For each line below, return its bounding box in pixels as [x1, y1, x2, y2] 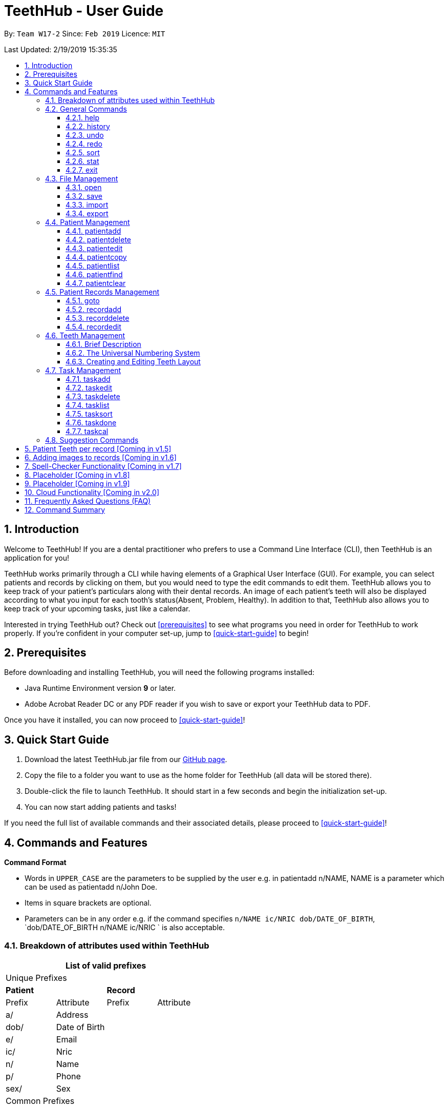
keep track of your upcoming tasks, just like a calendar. [4, 604, 190, 613]
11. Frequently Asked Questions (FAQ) [25, 496, 151, 505]
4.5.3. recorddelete [66, 313, 130, 322]
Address [56, 1009, 89, 1020]
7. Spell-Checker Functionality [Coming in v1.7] [25, 461, 182, 470]
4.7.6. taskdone [66, 418, 117, 427]
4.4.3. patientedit [66, 243, 123, 253]
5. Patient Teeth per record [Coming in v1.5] [25, 444, 172, 453]
